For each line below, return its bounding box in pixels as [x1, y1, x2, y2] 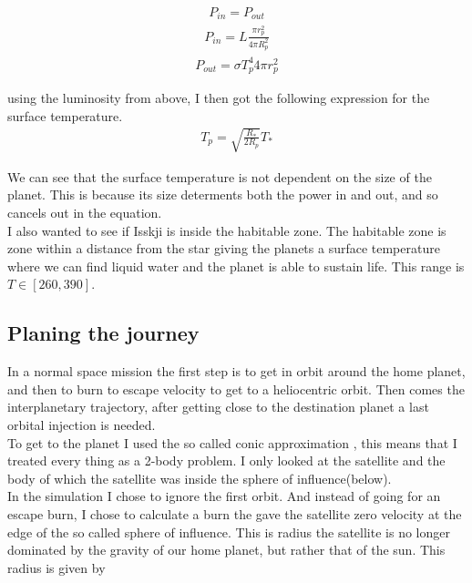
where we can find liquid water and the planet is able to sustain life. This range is [7, 256, 465, 275]
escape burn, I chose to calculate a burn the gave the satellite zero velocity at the [7, 504, 462, 523]
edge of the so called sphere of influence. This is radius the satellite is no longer [7, 522, 450, 541]
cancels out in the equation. [7, 203, 162, 221]
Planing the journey [7, 319, 200, 347]
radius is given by [7, 557, 106, 577]
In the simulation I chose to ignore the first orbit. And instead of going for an [7, 486, 441, 506]
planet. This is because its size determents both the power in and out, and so [7, 185, 438, 204]
